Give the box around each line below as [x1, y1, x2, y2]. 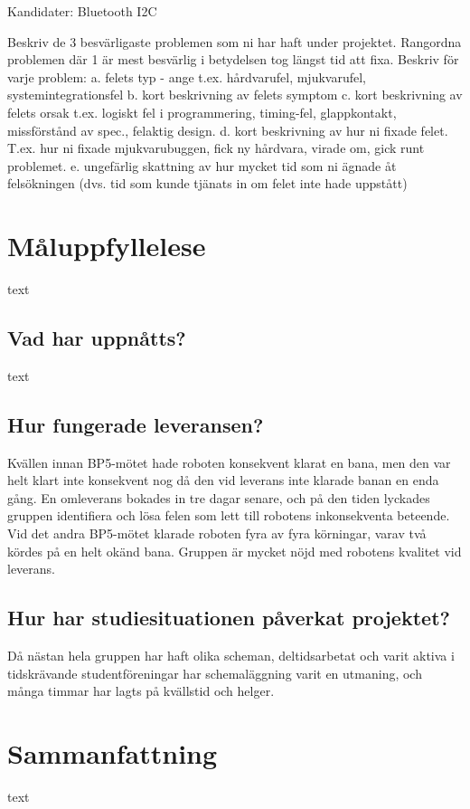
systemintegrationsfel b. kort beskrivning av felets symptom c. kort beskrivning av [7, 85, 463, 104]
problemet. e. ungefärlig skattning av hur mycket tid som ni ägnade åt [7, 156, 397, 175]
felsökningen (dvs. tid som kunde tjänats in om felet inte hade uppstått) [7, 174, 408, 193]
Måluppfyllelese [7, 227, 206, 264]
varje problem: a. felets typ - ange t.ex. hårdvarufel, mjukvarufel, [7, 67, 366, 86]
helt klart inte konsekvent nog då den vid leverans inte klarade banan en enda [7, 471, 439, 490]
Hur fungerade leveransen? [7, 410, 264, 438]
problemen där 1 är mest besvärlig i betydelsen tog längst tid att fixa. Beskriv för [7, 50, 459, 69]
